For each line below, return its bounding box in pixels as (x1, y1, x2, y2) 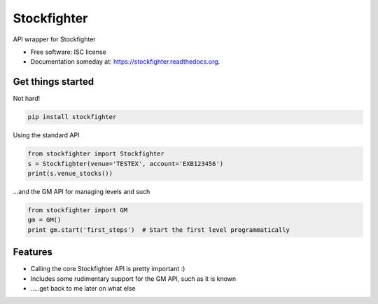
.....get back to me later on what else (30, 284, 136, 292)
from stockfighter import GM (27, 206, 128, 214)
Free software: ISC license (30, 48, 106, 56)
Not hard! (13, 95, 41, 103)
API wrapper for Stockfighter (13, 35, 96, 43)
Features (13, 246, 52, 258)
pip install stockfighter (27, 113, 117, 121)
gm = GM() (27, 216, 62, 224)
